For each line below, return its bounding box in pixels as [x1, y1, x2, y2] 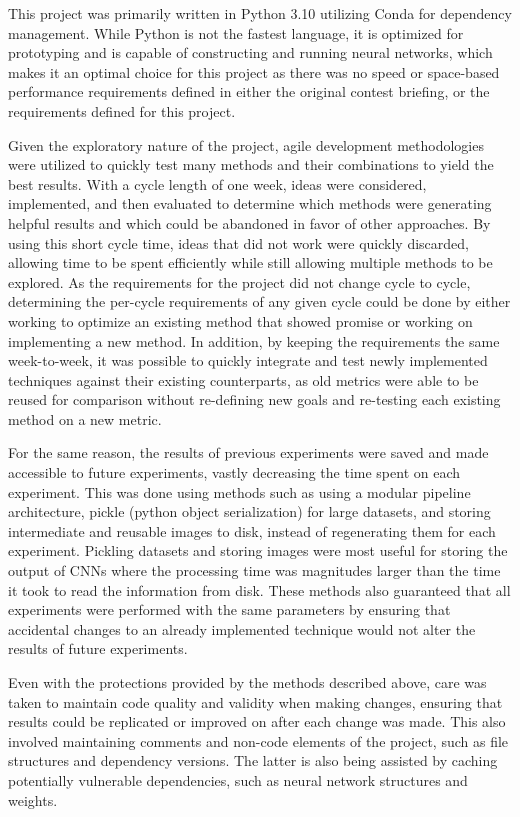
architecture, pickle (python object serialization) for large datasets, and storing [8, 501, 491, 522]
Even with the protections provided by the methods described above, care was [8, 672, 487, 692]
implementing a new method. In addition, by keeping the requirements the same [8, 330, 500, 351]
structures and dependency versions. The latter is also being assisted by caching [8, 750, 498, 771]
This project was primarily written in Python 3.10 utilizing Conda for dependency [8, 3, 512, 23]
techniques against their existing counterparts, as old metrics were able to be [8, 369, 479, 390]
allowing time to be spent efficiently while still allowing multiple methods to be [8, 252, 493, 273]
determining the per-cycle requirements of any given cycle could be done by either [8, 291, 511, 312]
